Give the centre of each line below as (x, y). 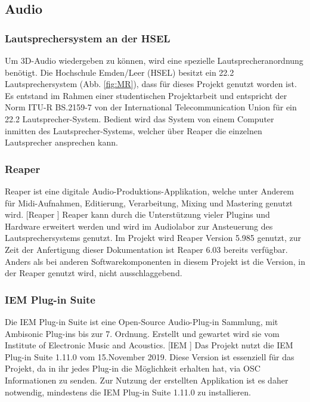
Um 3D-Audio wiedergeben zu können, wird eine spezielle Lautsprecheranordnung (154, 60)
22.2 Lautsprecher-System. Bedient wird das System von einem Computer (139, 118)
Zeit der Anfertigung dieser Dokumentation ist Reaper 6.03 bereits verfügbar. (146, 249)
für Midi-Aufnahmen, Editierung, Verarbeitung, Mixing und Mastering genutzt (149, 202)
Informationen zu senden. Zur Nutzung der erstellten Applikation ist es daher (147, 380)
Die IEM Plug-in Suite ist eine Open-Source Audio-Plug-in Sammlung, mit (142, 321)
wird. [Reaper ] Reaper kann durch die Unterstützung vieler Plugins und (137, 214)
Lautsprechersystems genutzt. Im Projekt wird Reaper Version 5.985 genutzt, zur (153, 238)
